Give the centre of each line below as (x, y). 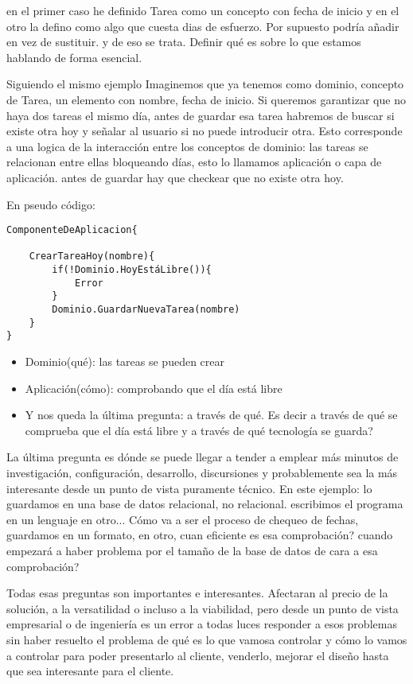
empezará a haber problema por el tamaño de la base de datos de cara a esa (192, 550)
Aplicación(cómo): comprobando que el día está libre (154, 388)
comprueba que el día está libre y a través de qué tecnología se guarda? (199, 430)
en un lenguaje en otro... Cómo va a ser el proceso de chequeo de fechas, (183, 519)
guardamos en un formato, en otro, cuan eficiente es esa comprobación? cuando (200, 535)
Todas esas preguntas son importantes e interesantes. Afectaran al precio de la (197, 593)
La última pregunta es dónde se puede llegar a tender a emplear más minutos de (203, 457)
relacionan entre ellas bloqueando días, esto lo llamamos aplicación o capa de (194, 162)
